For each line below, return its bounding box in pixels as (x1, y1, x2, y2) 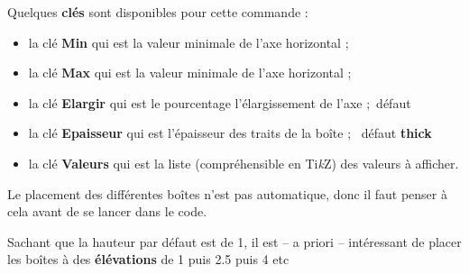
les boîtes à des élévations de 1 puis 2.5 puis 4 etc (7, 250, 290, 269)
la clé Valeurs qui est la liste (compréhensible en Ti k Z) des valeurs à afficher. (28, 153, 459, 172)
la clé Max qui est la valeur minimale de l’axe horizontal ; (28, 63, 352, 82)
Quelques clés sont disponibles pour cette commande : (7, 3, 308, 21)
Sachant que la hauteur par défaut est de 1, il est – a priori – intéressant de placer (7, 232, 462, 251)
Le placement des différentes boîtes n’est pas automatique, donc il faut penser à (7, 184, 447, 203)
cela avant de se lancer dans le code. (7, 202, 207, 221)
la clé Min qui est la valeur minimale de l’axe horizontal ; (28, 32, 349, 51)
